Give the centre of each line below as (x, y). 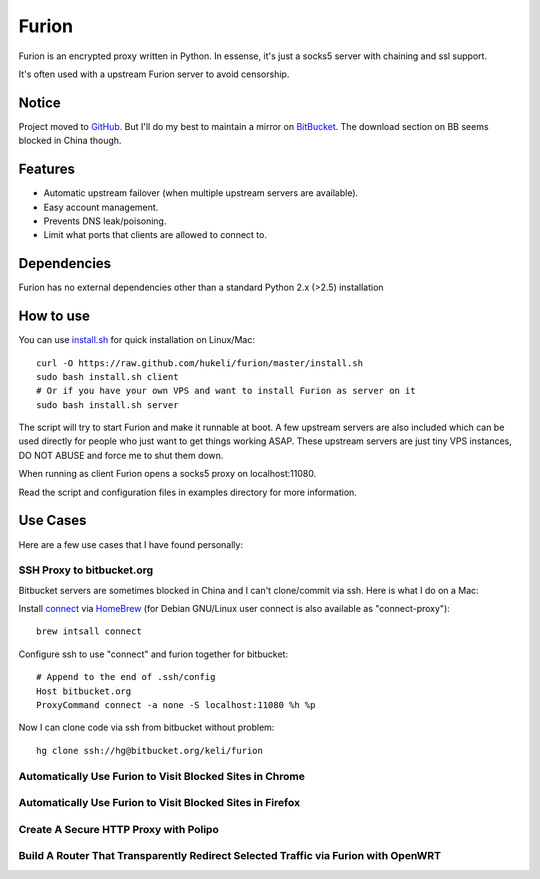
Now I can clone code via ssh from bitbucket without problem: (146, 727)
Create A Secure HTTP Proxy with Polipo (118, 829)
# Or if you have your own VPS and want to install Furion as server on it (226, 391)
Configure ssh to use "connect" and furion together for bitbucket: (153, 654)
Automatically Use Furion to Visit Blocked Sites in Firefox (159, 803)
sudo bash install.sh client (107, 376)
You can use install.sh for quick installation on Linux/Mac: (136, 340)
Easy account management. (101, 207)
